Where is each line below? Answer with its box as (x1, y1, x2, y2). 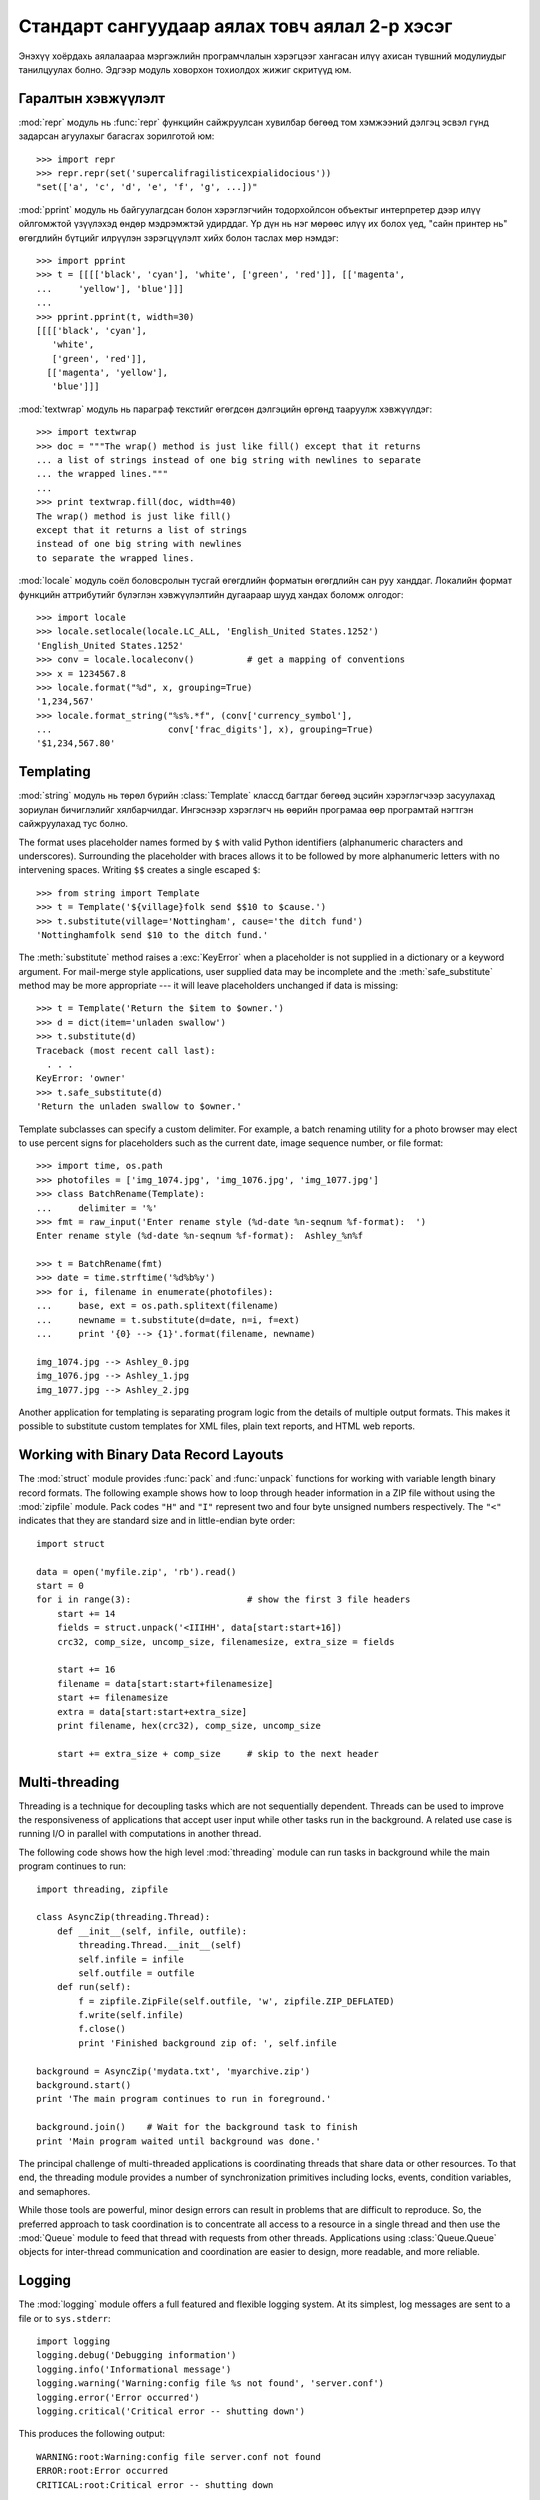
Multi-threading (18, 1773, 120, 1790)
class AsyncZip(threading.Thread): (36, 1911, 211, 1923)
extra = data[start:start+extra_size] (56, 1706, 248, 1717)
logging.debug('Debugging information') (36, 2350, 237, 2361)
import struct (36, 1538, 105, 1549)
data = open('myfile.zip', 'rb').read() (36, 1566, 237, 1577)
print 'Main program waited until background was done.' (36, 2135, 322, 2147)
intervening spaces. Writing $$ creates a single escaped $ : (18, 864, 261, 876)
